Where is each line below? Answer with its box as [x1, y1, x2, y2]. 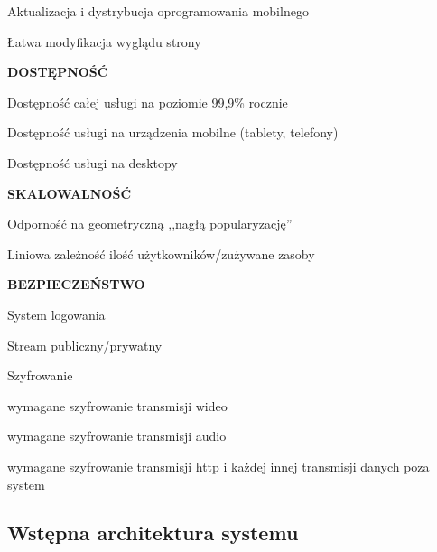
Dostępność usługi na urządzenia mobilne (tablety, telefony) [7, 123, 339, 142]
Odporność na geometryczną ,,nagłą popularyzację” [7, 214, 293, 233]
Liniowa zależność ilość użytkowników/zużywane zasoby [7, 244, 315, 263]
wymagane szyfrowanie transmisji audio [7, 426, 227, 445]
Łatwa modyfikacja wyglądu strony [7, 32, 201, 51]
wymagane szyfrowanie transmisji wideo [7, 396, 228, 415]
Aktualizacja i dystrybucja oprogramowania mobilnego [7, 2, 309, 20]
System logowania [7, 304, 106, 323]
